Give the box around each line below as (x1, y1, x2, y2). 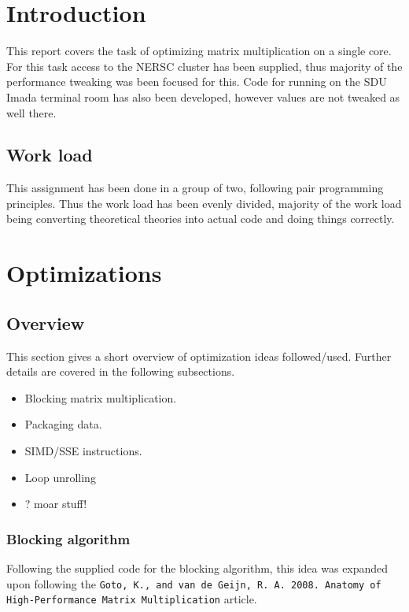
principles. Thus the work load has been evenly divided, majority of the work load (6, 195, 402, 211)
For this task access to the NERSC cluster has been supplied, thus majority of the (6, 57, 403, 74)
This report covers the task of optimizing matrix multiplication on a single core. (6, 43, 392, 59)
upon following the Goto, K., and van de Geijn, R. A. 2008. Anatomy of (6, 575, 381, 592)
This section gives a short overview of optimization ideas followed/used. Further (6, 347, 392, 364)
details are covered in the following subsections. (6, 363, 235, 380)
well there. (6, 104, 57, 121)
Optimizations (6, 257, 162, 289)
